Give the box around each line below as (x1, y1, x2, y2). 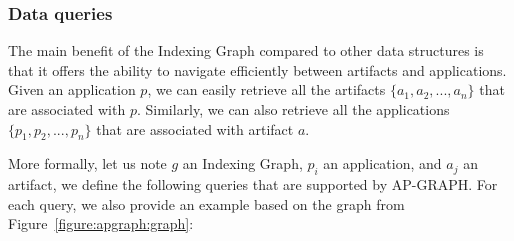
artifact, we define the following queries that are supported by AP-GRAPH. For (8, 174, 498, 195)
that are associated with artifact (96, 118, 294, 139)
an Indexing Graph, (182, 153, 303, 174)
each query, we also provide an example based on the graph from (8, 193, 405, 214)
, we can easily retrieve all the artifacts (147, 79, 386, 100)
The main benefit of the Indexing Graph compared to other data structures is (8, 40, 484, 61)
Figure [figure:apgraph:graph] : (8, 213, 194, 234)
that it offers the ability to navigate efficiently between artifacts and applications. (8, 59, 507, 80)
